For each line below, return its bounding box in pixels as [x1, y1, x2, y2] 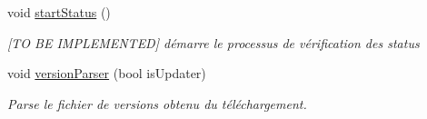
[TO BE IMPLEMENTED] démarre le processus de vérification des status [7, 33, 420, 52]
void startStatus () [7, 3, 111, 21]
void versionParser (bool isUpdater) [7, 64, 206, 83]
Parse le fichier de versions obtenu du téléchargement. [7, 94, 307, 113]
